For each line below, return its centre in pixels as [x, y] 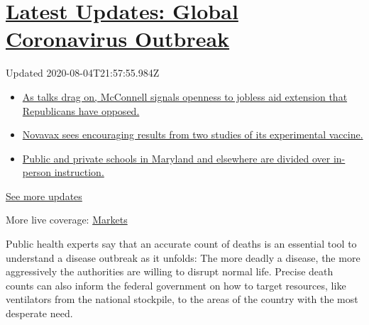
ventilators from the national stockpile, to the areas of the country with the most [182, 299]
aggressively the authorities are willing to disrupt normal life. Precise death [170, 271]
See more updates [44, 195]
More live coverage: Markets [67, 220]
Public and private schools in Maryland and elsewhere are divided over [176, 158]
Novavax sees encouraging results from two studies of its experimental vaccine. [193, 134]
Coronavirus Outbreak [118, 39]
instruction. [79, 172]
